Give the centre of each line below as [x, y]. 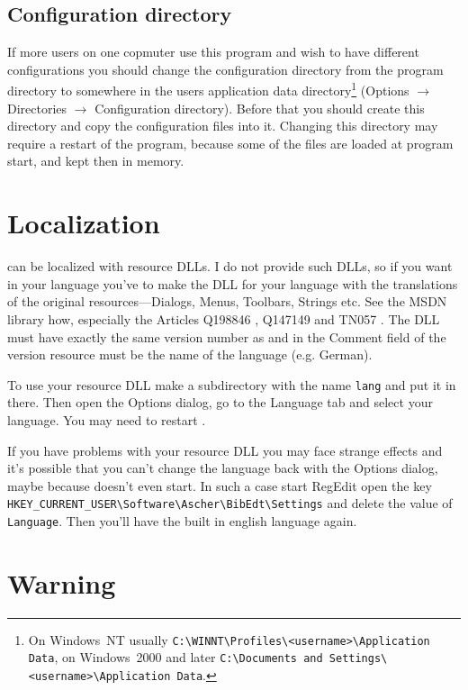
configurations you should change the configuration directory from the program [225, 69]
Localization [84, 223]
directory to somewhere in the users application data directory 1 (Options [208, 89]
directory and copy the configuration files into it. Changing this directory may [223, 126]
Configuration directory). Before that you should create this [260, 108]
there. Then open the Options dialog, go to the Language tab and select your [220, 402]
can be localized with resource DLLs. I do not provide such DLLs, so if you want [230, 266]
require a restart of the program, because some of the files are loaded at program [230, 143]
